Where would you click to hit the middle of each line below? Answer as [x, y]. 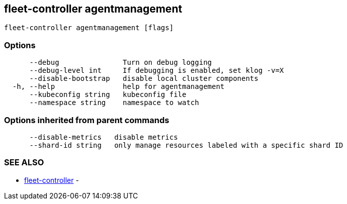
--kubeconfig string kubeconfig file [108, 95]
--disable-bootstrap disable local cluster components [144, 79]
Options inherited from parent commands [87, 120]
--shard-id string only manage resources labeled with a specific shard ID [186, 145]
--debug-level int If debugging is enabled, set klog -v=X [157, 71]
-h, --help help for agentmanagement [118, 87]
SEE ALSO [24, 163]
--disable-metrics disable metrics [104, 137]
